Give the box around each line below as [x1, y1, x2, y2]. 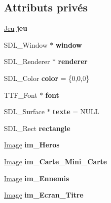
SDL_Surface [4, 106, 45, 117]
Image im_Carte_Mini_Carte [4, 156, 107, 166]
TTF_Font [4, 89, 37, 100]
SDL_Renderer [4, 56, 50, 67]
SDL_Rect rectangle [4, 123, 71, 133]
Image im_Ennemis [4, 173, 69, 183]
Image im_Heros [4, 139, 60, 150]
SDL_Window [4, 39, 48, 50]
